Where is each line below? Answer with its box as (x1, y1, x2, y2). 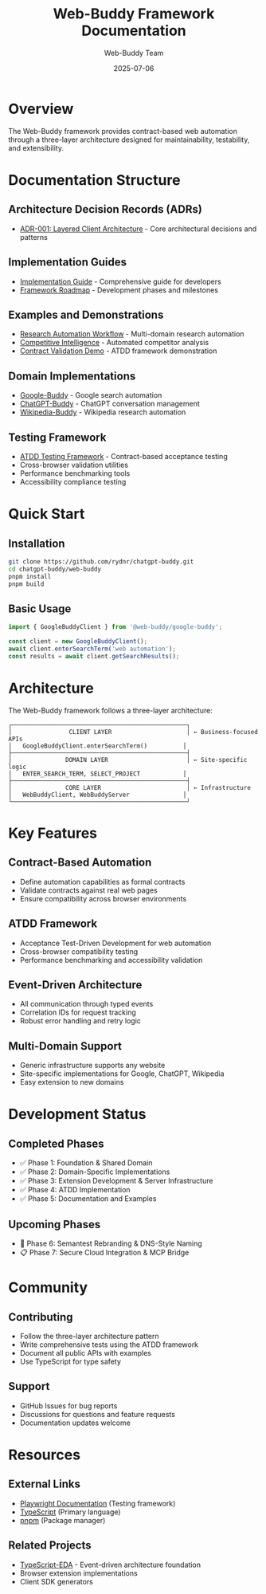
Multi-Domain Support (8, 1039, 122, 1053)
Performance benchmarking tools (19, 468, 131, 478)
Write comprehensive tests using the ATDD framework (19, 1340, 199, 1349)
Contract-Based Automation (8, 856, 152, 870)
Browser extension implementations (19, 1568, 138, 1578)
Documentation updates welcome (19, 1418, 131, 1427)
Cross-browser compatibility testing (19, 946, 139, 956)
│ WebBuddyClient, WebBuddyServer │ (8, 791, 187, 799)
